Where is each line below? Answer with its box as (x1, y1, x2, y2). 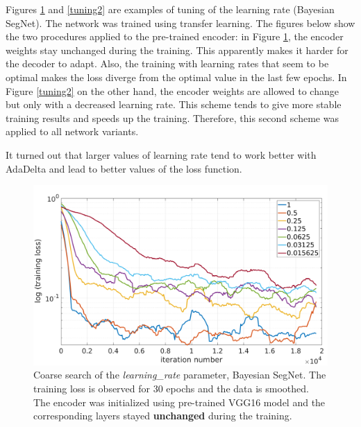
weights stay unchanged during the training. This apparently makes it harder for (6, 42, 349, 57)
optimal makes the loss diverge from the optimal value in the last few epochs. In (6, 69, 347, 84)
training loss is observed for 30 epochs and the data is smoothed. (33, 381, 309, 395)
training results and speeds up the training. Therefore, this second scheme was (6, 110, 339, 125)
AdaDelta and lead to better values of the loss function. (6, 161, 242, 175)
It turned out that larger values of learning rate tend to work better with (6, 147, 317, 162)
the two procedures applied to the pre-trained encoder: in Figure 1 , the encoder (6, 29, 344, 44)
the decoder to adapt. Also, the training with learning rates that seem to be (6, 56, 329, 71)
